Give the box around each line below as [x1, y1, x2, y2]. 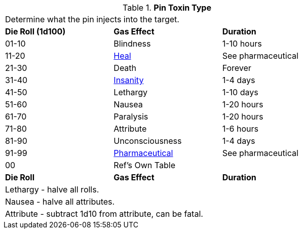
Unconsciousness [114, 136, 182, 146]
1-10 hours [222, 38, 262, 49]
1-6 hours [222, 124, 258, 134]
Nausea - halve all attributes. [5, 197, 115, 207]
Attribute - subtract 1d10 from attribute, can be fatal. [5, 209, 203, 219]
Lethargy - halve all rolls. [5, 184, 99, 195]
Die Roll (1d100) [5, 26, 66, 36]
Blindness [114, 38, 151, 49]
